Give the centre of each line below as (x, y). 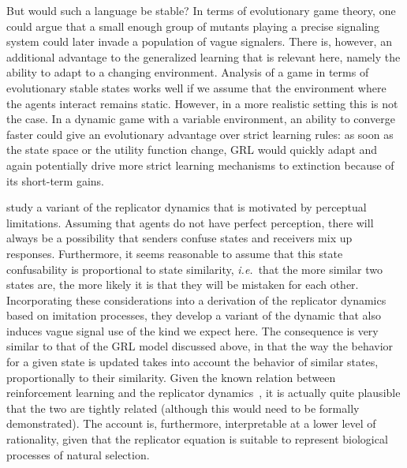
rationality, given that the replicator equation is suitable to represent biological (197, 439)
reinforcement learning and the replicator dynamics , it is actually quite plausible (203, 393)
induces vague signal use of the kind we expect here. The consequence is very (192, 330)
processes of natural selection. (78, 454)
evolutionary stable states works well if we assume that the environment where (196, 87)
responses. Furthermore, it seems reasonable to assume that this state (175, 253)
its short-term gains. (55, 180)
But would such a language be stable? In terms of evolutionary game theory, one (201, 10)
